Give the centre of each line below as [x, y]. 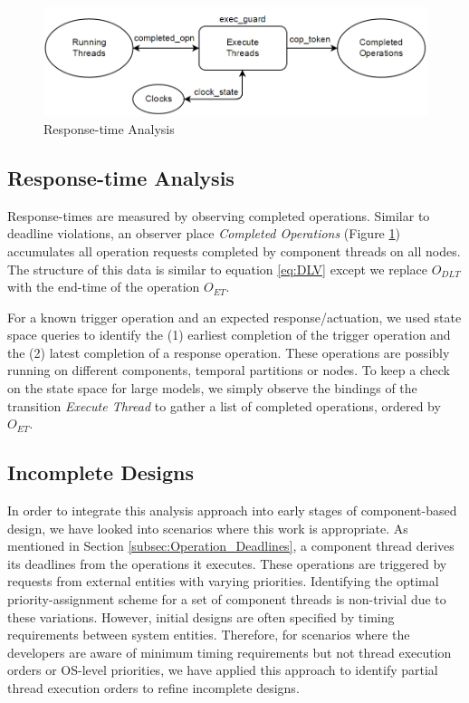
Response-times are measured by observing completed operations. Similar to [219, 215]
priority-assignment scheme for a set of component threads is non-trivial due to [227, 599]
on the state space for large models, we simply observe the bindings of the [212, 388]
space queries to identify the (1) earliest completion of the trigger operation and [229, 335]
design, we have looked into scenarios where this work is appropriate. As [208, 528]
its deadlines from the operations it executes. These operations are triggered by [227, 563]
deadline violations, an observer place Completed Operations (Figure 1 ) [204, 233]
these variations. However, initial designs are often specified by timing [201, 616]
